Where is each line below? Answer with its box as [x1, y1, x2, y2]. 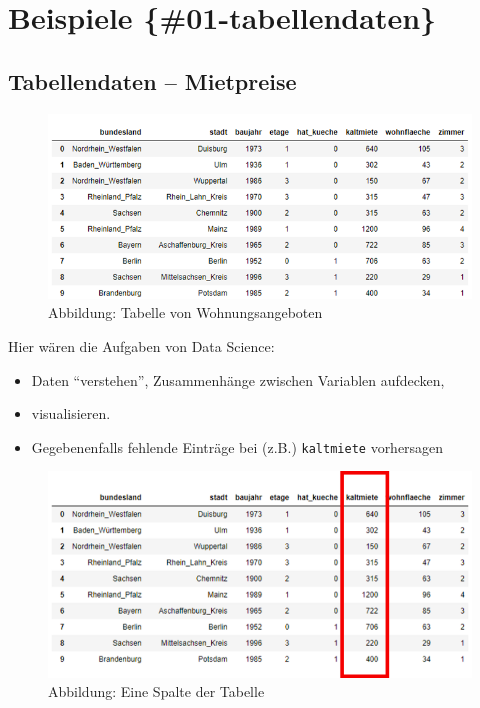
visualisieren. [31, 403, 111, 424]
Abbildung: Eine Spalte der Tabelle [48, 681, 265, 702]
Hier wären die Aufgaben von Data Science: [8, 335, 275, 356]
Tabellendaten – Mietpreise [8, 65, 297, 96]
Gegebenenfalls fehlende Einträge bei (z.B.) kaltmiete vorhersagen [31, 436, 444, 457]
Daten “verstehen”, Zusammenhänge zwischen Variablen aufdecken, [31, 369, 445, 390]
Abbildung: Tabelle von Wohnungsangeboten [48, 302, 323, 323]
